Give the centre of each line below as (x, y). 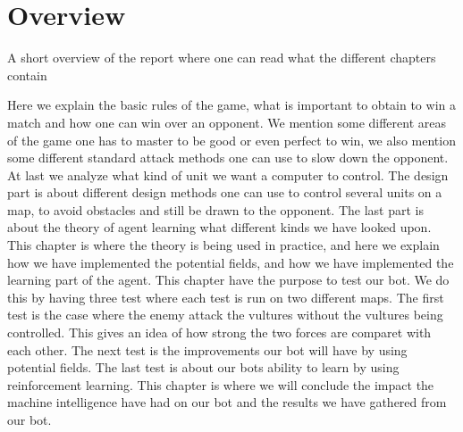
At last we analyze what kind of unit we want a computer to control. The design (228, 174)
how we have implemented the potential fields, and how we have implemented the (231, 262)
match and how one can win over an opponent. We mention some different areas (227, 122)
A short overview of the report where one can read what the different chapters (222, 58)
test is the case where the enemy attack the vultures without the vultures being (225, 315)
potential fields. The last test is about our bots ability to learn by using (203, 367)
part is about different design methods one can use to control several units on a (225, 192)
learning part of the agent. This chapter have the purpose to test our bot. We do (228, 280)
